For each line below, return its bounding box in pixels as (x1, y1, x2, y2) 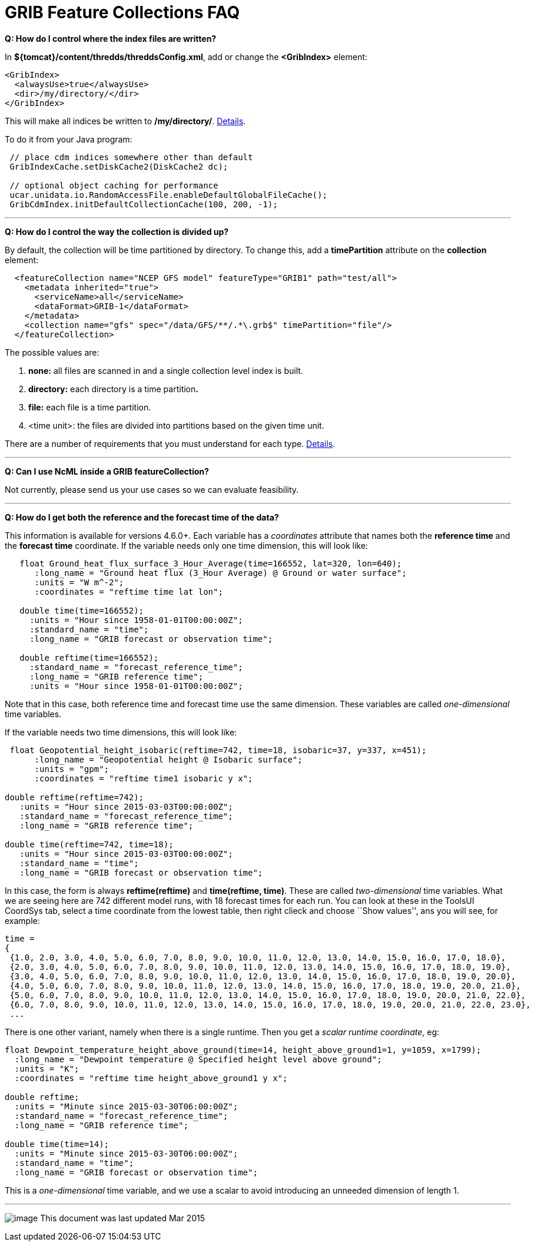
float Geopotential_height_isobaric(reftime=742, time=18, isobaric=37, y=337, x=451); (9, 745, 427, 755)
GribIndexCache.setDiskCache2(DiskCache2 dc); (9, 161, 228, 171)
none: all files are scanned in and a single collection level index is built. (28, 365, 303, 376)
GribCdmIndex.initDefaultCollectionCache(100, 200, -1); (9, 199, 278, 209)
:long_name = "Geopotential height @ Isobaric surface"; (34, 754, 303, 764)
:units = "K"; (14, 1063, 79, 1073)
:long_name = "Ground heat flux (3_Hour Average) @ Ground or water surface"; (34, 568, 407, 578)
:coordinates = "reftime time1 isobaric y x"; (34, 773, 253, 783)
